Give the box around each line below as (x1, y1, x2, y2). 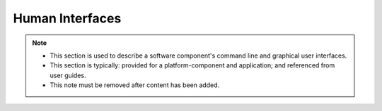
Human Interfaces (13, 11, 122, 26)
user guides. (50, 71, 86, 79)
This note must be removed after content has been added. (50, 81, 219, 89)
